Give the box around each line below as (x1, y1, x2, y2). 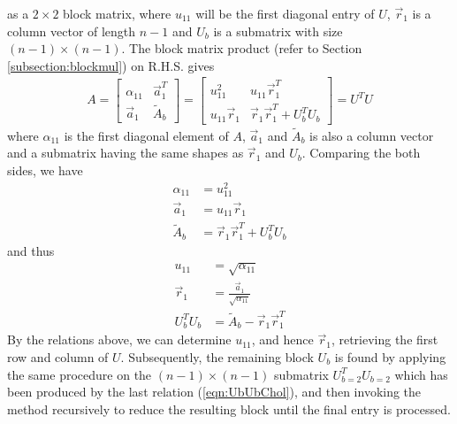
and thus (7, 241, 55, 259)
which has (394, 365, 448, 383)
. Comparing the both (301, 143, 421, 162)
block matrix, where (63, 4, 171, 22)
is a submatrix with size (213, 21, 343, 40)
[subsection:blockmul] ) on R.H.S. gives (7, 56, 215, 74)
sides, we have (7, 160, 83, 179)
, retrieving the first (331, 330, 438, 349)
